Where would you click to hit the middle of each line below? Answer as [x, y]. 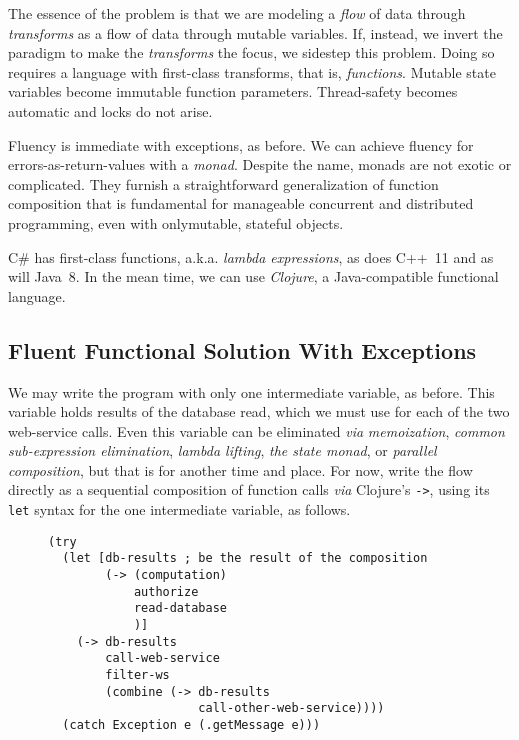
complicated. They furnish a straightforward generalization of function [223, 183]
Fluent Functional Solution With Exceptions [242, 349]
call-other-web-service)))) [291, 708]
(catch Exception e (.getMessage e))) [191, 725]
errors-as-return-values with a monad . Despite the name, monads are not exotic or [260, 164]
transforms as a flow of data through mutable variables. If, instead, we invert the [255, 32]
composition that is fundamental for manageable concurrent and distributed [241, 203]
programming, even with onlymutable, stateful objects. [176, 222]
